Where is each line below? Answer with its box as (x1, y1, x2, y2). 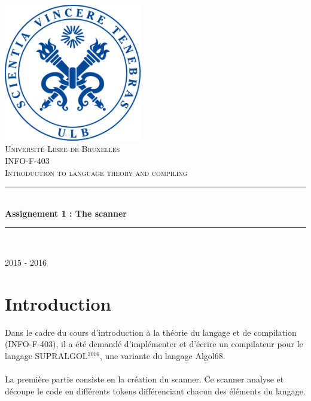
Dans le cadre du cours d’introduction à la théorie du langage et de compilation (5, 326, 297, 338)
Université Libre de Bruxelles (5, 142, 120, 155)
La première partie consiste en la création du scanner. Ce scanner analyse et (5, 373, 284, 385)
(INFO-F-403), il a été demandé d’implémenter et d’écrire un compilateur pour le (5, 338, 303, 350)
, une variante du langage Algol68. (99, 349, 225, 361)
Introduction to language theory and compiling (5, 166, 188, 178)
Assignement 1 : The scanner (5, 206, 127, 219)
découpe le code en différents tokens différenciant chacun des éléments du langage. (5, 384, 306, 397)
